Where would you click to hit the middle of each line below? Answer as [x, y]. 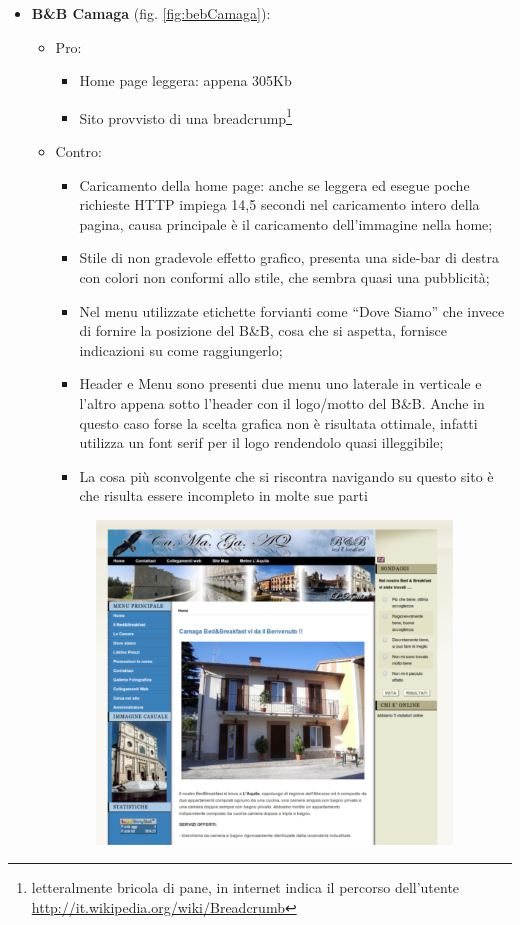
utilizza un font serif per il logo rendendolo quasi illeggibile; [261, 442]
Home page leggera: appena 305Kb [185, 80]
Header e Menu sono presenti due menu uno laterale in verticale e [280, 383]
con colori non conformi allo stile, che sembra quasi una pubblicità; [284, 277]
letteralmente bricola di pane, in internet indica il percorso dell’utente [245, 887]
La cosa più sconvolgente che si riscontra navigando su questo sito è [286, 475]
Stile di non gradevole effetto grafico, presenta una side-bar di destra [289, 257]
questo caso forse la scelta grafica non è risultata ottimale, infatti [278, 422]
